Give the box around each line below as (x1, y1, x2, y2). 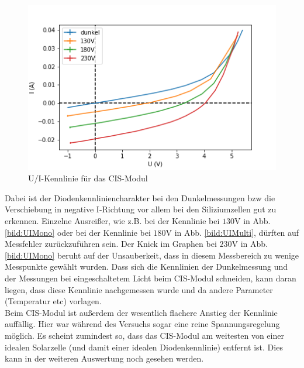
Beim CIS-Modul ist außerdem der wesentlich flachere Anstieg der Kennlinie (5, 306, 278, 318)
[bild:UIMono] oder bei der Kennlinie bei (5, 226, 151, 238)
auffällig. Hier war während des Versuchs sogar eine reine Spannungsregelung (5, 318, 280, 330)
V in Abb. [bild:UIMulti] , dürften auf (165, 226, 299, 238)
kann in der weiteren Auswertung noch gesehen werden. (5, 352, 204, 364)
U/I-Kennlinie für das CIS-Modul (28, 172, 148, 184)
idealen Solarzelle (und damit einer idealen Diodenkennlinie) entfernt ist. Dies (5, 341, 283, 353)
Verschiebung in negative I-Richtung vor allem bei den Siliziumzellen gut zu (5, 203, 277, 215)
